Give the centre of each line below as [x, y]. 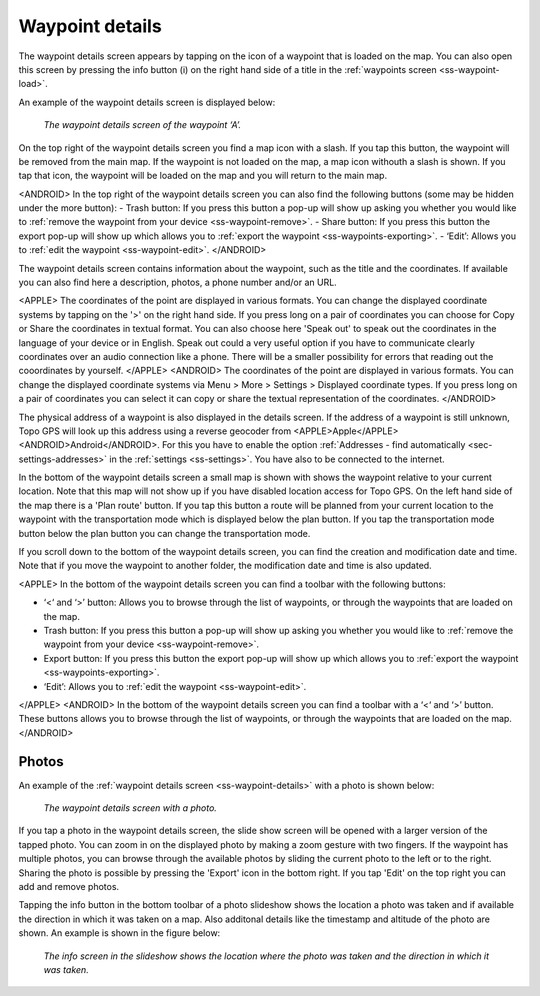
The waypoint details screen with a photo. [130, 808]
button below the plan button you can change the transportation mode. [164, 533]
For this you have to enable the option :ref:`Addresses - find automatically [313, 445]
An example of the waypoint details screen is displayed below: [147, 102]
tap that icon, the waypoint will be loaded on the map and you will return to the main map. [203, 176]
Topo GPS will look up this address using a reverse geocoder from [155, 431]
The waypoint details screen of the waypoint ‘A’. [142, 125]
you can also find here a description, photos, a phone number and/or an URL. [177, 282]
